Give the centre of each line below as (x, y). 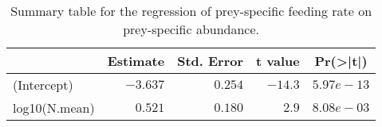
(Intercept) (43, 85)
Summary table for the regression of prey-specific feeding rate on (191, 11)
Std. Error (211, 61)
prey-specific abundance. (191, 29)
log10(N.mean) (54, 108)
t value (278, 61)
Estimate (136, 61)
